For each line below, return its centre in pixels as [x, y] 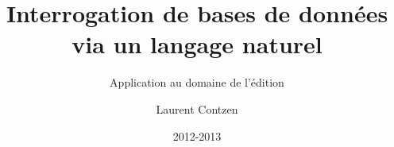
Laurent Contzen [197, 108]
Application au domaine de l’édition [197, 82]
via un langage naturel [197, 44]
